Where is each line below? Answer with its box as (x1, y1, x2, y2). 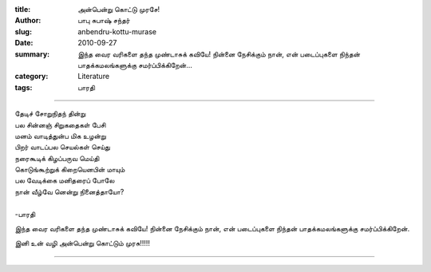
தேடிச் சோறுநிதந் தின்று (14, 108, 86, 119)
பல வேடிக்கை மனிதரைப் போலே (14, 175, 115, 185)
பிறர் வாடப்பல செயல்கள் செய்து (14, 142, 111, 152)
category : (14, 72, 49, 81)
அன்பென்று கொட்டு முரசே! (77, 5, 160, 14)
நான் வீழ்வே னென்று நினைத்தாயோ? (14, 187, 125, 196)
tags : (14, 82, 33, 92)
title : (14, 5, 31, 14)
